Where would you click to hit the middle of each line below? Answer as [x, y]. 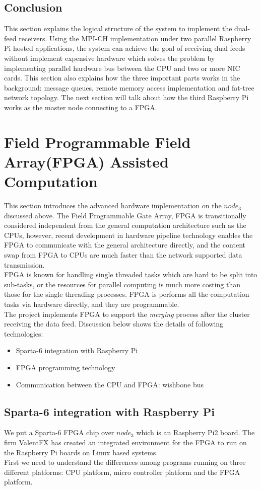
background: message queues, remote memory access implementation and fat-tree [129, 87]
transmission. [24, 264]
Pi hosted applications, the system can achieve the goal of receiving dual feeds [125, 48]
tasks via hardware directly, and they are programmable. [92, 304]
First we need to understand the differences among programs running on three [125, 462]
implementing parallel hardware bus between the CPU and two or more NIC [122, 68]
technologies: [24, 333]
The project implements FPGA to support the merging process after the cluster [127, 314]
